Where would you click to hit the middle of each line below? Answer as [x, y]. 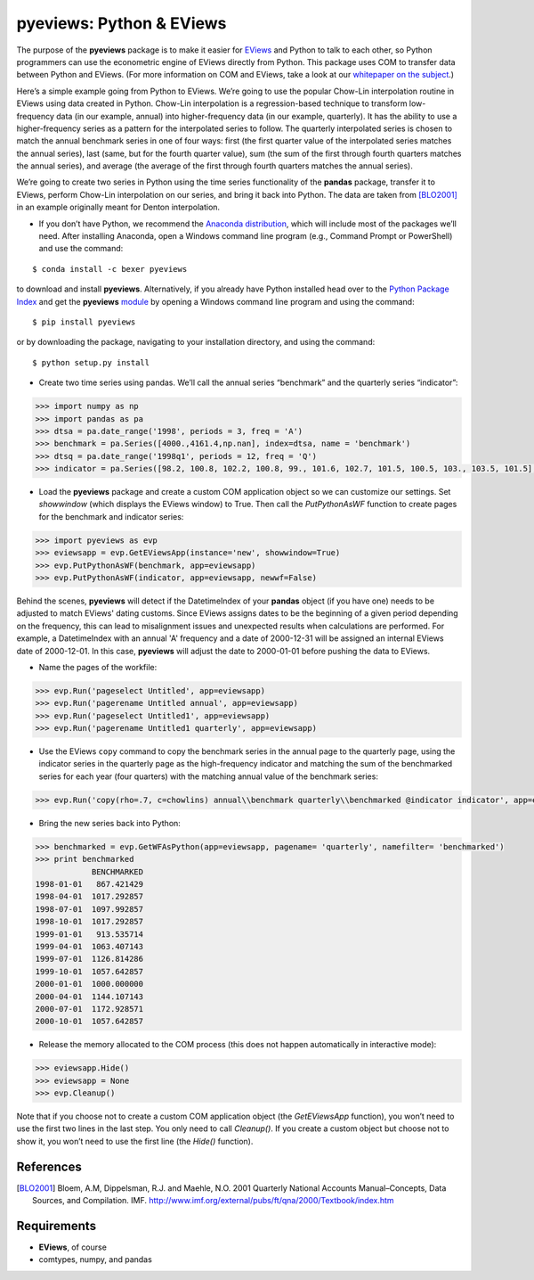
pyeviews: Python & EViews [121, 23]
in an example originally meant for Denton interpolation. [118, 207]
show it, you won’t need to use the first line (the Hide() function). [135, 1141]
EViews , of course [73, 1247]
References [49, 1166]
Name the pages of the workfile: [98, 667]
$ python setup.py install [91, 362]
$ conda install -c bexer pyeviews [110, 269]
